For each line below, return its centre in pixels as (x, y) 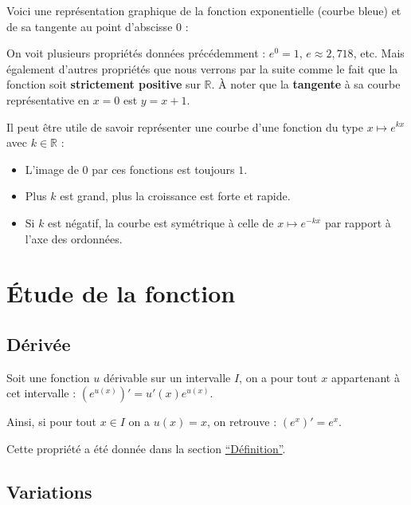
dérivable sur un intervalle (167, 377)
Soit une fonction (48, 377)
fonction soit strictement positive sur (104, 84)
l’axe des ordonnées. (74, 238)
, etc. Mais (379, 53)
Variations (49, 491)
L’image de (52, 169)
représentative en (48, 99)
